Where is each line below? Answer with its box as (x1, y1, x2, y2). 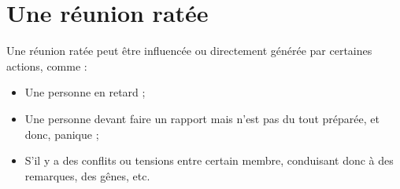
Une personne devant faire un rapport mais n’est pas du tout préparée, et (24, 110, 380, 126)
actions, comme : (6, 57, 87, 74)
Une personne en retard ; (24, 84, 146, 100)
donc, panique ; (24, 125, 99, 142)
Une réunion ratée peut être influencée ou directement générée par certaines (6, 42, 372, 59)
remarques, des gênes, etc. (24, 167, 150, 184)
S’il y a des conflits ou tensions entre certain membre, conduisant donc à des (24, 152, 394, 169)
